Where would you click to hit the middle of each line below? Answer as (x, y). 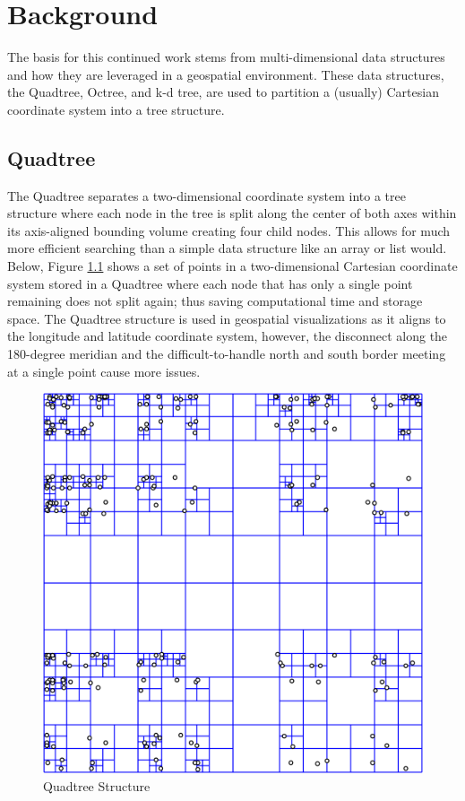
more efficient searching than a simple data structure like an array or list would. (227, 248)
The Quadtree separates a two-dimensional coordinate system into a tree (207, 195)
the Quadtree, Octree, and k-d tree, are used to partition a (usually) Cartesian (223, 92)
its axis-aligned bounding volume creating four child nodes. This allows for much (229, 230)
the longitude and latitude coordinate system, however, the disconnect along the (228, 336)
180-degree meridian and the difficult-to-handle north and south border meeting (227, 354)
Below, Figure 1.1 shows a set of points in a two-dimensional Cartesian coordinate (232, 266)
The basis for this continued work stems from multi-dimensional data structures (226, 57)
